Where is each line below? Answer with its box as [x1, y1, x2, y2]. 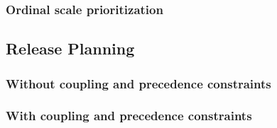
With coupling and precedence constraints [6, 107, 252, 124]
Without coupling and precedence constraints [6, 74, 271, 92]
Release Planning [6, 37, 135, 59]
